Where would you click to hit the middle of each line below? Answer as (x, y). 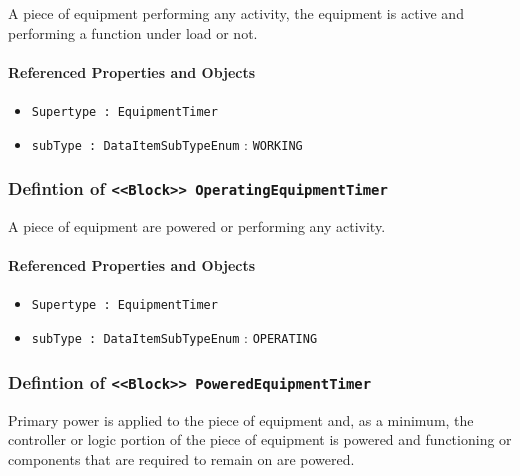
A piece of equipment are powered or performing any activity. (197, 226)
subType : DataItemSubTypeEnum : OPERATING (174, 337)
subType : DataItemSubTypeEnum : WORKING (167, 143)
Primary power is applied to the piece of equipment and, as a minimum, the (241, 419)
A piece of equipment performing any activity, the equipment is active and (236, 13)
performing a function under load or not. (133, 32)
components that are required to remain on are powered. (181, 458)
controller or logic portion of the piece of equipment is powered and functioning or (260, 439)
